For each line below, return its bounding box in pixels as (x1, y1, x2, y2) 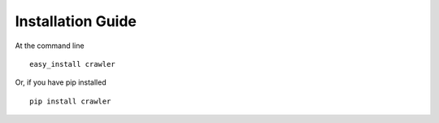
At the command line (15, 41, 85, 51)
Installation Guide (15, 12, 137, 30)
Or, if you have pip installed (15, 77, 106, 87)
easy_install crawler (29, 59, 115, 68)
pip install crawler (29, 96, 111, 106)
